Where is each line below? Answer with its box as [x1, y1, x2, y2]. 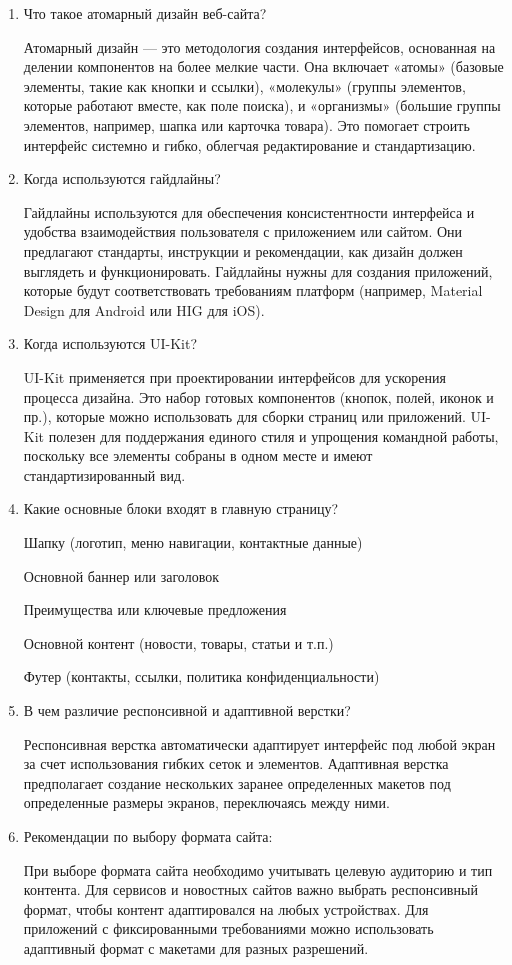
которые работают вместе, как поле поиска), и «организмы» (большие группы [23, 95, 501, 116]
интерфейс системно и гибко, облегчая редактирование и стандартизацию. [23, 134, 476, 155]
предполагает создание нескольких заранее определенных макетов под [23, 772, 451, 793]
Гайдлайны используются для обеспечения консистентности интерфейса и [23, 201, 475, 222]
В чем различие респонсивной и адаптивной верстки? [23, 700, 351, 721]
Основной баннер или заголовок [23, 565, 219, 586]
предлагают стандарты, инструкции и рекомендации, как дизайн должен [23, 240, 463, 261]
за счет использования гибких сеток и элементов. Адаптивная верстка [23, 753, 449, 774]
